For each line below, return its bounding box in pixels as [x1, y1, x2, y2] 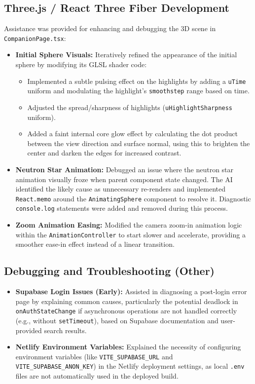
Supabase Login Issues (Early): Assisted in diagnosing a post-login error [15, 286, 247, 297]
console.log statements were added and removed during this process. [15, 203, 228, 213]
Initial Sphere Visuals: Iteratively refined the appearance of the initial [15, 49, 237, 60]
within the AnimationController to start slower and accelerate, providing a [15, 229, 246, 239]
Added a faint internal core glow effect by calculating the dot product [27, 128, 238, 139]
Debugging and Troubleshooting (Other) [4, 263, 215, 278]
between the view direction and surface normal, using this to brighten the [27, 138, 250, 148]
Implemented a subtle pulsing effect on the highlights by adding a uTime [27, 76, 246, 86]
